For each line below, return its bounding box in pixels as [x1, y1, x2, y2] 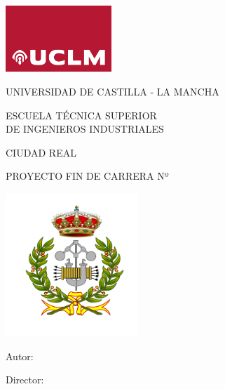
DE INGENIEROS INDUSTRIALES [6, 121, 164, 136]
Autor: [6, 348, 34, 363]
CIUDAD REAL [6, 145, 76, 159]
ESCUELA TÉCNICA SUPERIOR [6, 107, 157, 122]
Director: [6, 372, 44, 387]
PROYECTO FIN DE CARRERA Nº [6, 169, 169, 183]
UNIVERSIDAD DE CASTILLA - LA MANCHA [6, 84, 219, 98]
